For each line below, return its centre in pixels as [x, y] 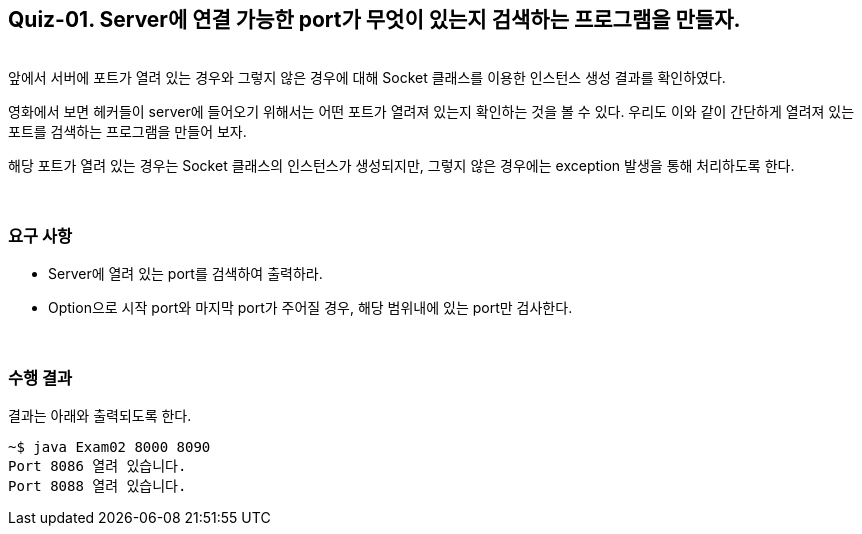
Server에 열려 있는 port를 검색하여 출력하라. [185, 274]
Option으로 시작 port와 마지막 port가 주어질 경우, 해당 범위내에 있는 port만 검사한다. [310, 308]
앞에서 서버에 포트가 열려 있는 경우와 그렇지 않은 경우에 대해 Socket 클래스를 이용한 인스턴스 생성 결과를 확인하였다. [367, 78]
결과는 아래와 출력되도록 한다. [100, 415]
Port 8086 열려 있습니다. [97, 465]
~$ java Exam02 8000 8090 [109, 446]
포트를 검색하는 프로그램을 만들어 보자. [127, 132]
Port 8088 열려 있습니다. [97, 485]
